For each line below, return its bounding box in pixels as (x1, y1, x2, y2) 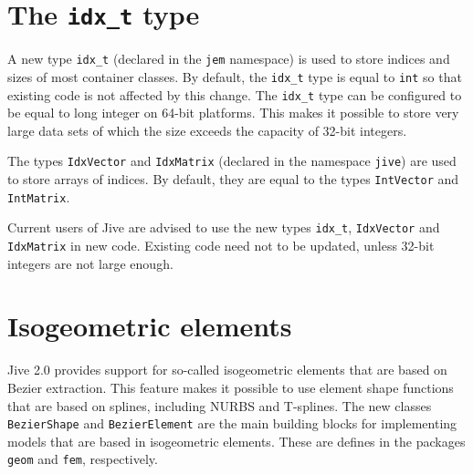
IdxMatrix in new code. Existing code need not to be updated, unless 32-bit (7, 236, 435, 255)
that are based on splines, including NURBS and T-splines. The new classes (7, 396, 432, 415)
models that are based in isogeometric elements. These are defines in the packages (7, 431, 466, 450)
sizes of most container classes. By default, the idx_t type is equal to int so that (7, 67, 462, 86)
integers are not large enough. (7, 253, 173, 273)
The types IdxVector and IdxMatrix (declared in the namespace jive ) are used (7, 151, 457, 170)
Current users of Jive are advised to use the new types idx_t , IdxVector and (7, 218, 440, 237)
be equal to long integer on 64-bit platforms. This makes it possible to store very (7, 103, 459, 122)
